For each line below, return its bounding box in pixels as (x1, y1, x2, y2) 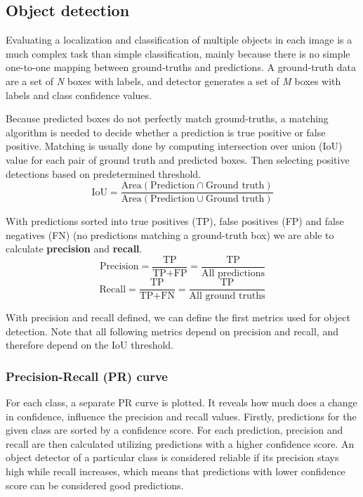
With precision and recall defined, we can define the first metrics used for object (6, 310, 350, 325)
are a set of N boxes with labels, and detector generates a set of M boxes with (6, 73, 341, 88)
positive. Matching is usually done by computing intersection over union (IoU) (6, 138, 343, 153)
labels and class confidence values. (6, 87, 152, 102)
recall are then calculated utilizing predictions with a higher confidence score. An (6, 436, 355, 451)
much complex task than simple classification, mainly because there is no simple (6, 46, 350, 60)
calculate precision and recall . (6, 241, 143, 256)
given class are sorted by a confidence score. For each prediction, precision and (6, 422, 343, 437)
